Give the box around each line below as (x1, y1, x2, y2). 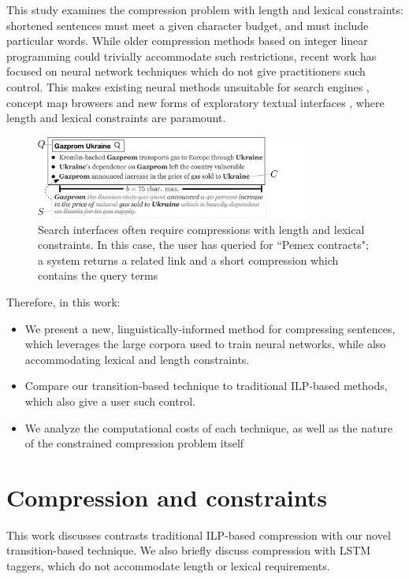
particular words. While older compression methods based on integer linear (6, 32, 368, 49)
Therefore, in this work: (6, 294, 121, 310)
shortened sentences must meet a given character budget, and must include (6, 17, 369, 33)
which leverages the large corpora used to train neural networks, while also (24, 336, 386, 352)
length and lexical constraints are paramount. (6, 109, 226, 126)
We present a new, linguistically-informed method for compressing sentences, (24, 320, 396, 336)
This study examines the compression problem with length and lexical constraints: (6, 2, 403, 17)
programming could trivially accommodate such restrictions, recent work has (6, 47, 377, 64)
